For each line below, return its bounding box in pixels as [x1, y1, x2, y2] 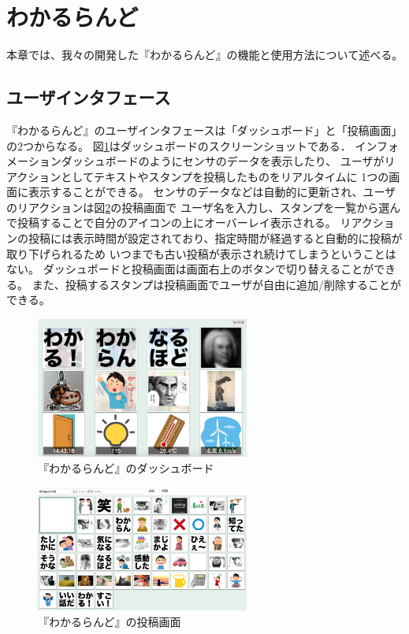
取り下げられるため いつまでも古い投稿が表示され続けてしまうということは [6, 245, 396, 261]
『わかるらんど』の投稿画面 [38, 613, 181, 629]
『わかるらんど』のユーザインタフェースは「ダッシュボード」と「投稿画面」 [6, 121, 403, 138]
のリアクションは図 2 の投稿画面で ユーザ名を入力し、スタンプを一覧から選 [6, 198, 390, 215]
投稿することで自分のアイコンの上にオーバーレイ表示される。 [17, 214, 336, 231]
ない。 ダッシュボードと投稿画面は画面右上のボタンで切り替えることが [6, 261, 374, 277]
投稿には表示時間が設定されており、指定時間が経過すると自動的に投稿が [28, 230, 403, 247]
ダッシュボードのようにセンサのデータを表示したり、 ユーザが [61, 153, 385, 169]
